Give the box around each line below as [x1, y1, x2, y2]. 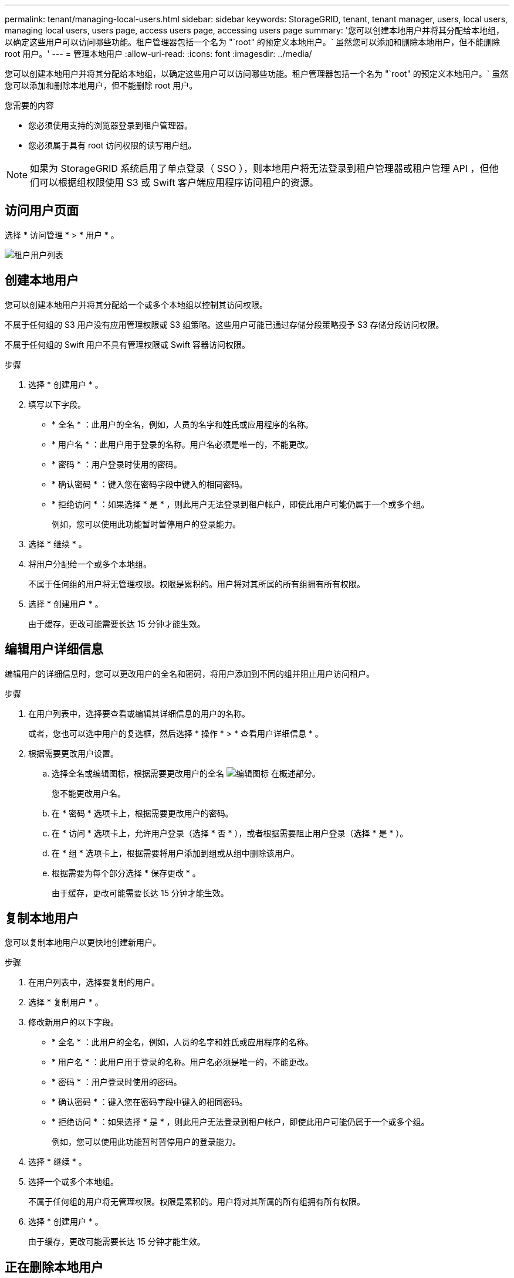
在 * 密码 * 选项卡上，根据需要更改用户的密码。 [52, 808, 234, 818]
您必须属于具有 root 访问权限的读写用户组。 [28, 140, 197, 150]
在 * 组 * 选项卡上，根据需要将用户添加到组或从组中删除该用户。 [52, 848, 299, 858]
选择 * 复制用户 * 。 [28, 997, 103, 1008]
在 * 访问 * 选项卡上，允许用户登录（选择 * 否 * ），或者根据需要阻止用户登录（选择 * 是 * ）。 [52, 828, 408, 838]
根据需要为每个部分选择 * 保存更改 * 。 [52, 867, 201, 878]
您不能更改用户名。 [52, 788, 126, 798]
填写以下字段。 [28, 399, 86, 409]
